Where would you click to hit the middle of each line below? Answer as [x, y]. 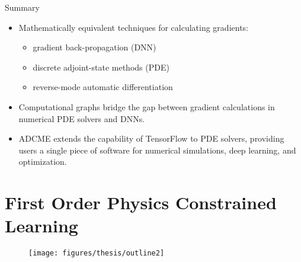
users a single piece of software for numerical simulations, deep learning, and [157, 150]
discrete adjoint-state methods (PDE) [101, 67]
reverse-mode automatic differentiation [103, 87]
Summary [22, 7]
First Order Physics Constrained [141, 202]
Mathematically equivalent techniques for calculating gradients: [133, 27]
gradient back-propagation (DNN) [95, 47]
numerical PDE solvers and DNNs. [82, 118]
